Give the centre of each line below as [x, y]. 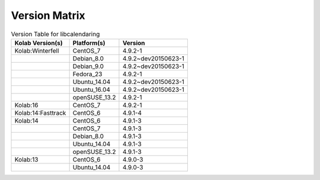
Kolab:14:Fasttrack [40, 112]
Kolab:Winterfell [37, 50]
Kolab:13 [26, 159]
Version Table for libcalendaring [55, 34]
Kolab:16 [26, 105]
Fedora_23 [87, 74]
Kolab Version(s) [39, 43]
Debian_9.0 [88, 66]
